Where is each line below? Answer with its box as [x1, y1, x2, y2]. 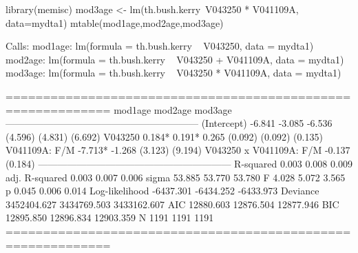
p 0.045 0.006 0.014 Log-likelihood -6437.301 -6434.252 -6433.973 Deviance [6, 183, 319, 198]
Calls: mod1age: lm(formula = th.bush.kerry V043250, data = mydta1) [6, 39, 314, 53]
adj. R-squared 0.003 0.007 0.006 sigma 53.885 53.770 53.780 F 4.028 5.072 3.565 [6, 170, 346, 184]
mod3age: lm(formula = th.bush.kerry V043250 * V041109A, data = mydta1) [6, 65, 341, 80]
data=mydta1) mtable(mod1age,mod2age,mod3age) [6, 15, 224, 30]
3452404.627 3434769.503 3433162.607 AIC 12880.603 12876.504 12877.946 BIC [6, 196, 339, 211]
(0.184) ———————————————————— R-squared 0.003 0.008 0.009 [6, 156, 352, 170]
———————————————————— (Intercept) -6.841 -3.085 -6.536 [6, 116, 333, 130]
